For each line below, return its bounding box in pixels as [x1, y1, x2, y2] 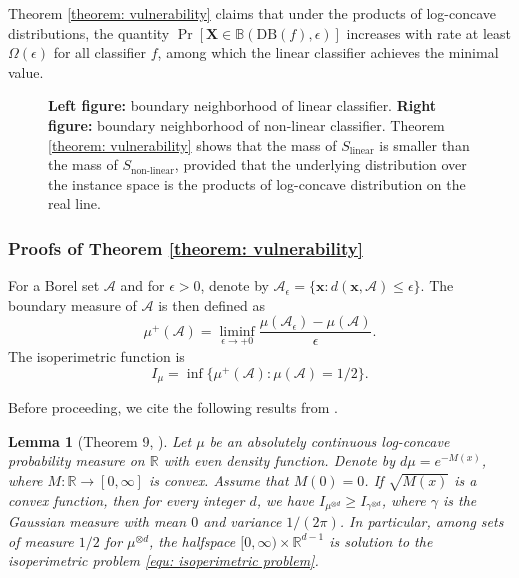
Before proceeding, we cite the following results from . [8, 397, 338, 418]
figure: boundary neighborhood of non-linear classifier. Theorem [48, 114, 445, 135]
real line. [48, 193, 101, 214]
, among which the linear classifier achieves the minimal [157, 42, 499, 63]
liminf [219, 324, 255, 339]
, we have [256, 489, 314, 510]
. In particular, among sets [339, 511, 504, 532]
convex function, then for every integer [8, 489, 245, 510]
